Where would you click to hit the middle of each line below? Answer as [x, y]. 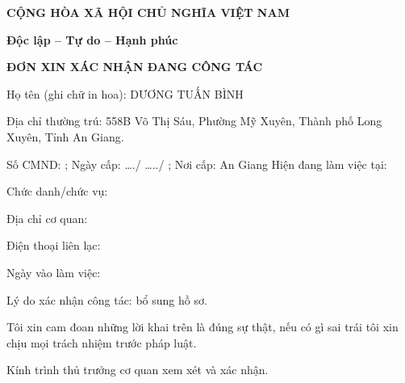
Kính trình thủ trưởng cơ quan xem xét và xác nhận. [138, 370]
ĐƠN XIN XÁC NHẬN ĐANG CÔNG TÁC [135, 67]
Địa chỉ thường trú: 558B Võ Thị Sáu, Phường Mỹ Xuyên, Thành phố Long [194, 121]
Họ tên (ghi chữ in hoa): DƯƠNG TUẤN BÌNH [125, 93]
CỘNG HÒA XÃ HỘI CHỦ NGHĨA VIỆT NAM [148, 12]
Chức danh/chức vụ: [57, 191]
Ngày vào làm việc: [54, 272]
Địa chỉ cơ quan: [47, 218]
